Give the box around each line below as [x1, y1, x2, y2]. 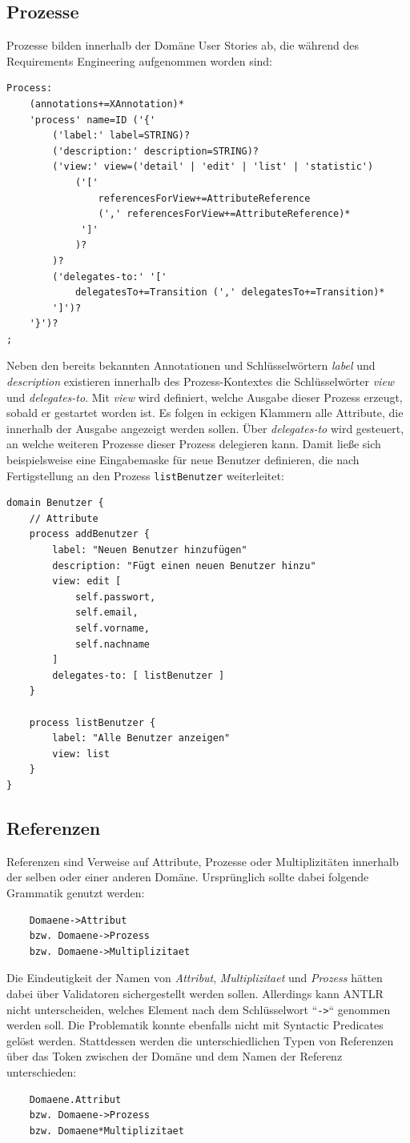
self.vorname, [74, 623, 150, 635]
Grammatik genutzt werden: [6, 884, 145, 900]
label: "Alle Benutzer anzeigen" [52, 732, 231, 744]
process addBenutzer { [29, 528, 150, 540]
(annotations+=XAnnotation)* [29, 98, 184, 110]
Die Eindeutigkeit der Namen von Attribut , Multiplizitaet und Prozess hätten [6, 969, 383, 986]
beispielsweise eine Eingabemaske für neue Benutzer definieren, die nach [6, 451, 360, 468]
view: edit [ [52, 576, 122, 588]
